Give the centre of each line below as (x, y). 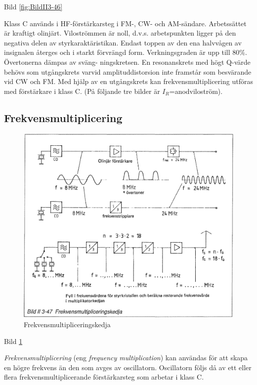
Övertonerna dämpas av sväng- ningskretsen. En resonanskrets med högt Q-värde (127, 62)
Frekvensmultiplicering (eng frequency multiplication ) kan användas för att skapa (126, 358)
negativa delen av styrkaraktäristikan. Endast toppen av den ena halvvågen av (123, 42)
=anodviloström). (196, 91)
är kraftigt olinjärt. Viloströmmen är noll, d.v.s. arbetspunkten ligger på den (120, 33)
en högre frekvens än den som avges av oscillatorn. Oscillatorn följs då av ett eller (128, 367)
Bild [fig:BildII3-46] (33, 6)
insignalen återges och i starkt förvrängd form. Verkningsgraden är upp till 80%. (126, 52)
